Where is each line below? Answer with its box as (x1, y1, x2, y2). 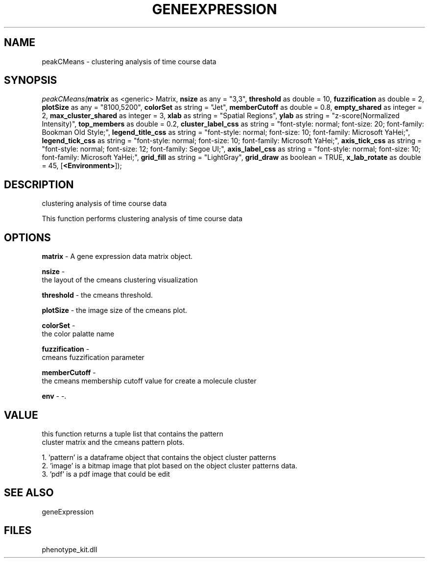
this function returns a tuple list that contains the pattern (42, 429, 223, 438)
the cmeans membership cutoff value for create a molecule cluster (42, 377, 257, 385)
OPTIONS (4, 231, 51, 244)
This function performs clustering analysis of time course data (42, 214, 243, 223)
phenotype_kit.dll (42, 545, 97, 554)
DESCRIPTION (4, 178, 74, 191)
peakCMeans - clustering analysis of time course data (42, 57, 216, 66)
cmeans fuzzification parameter (42, 353, 144, 362)
